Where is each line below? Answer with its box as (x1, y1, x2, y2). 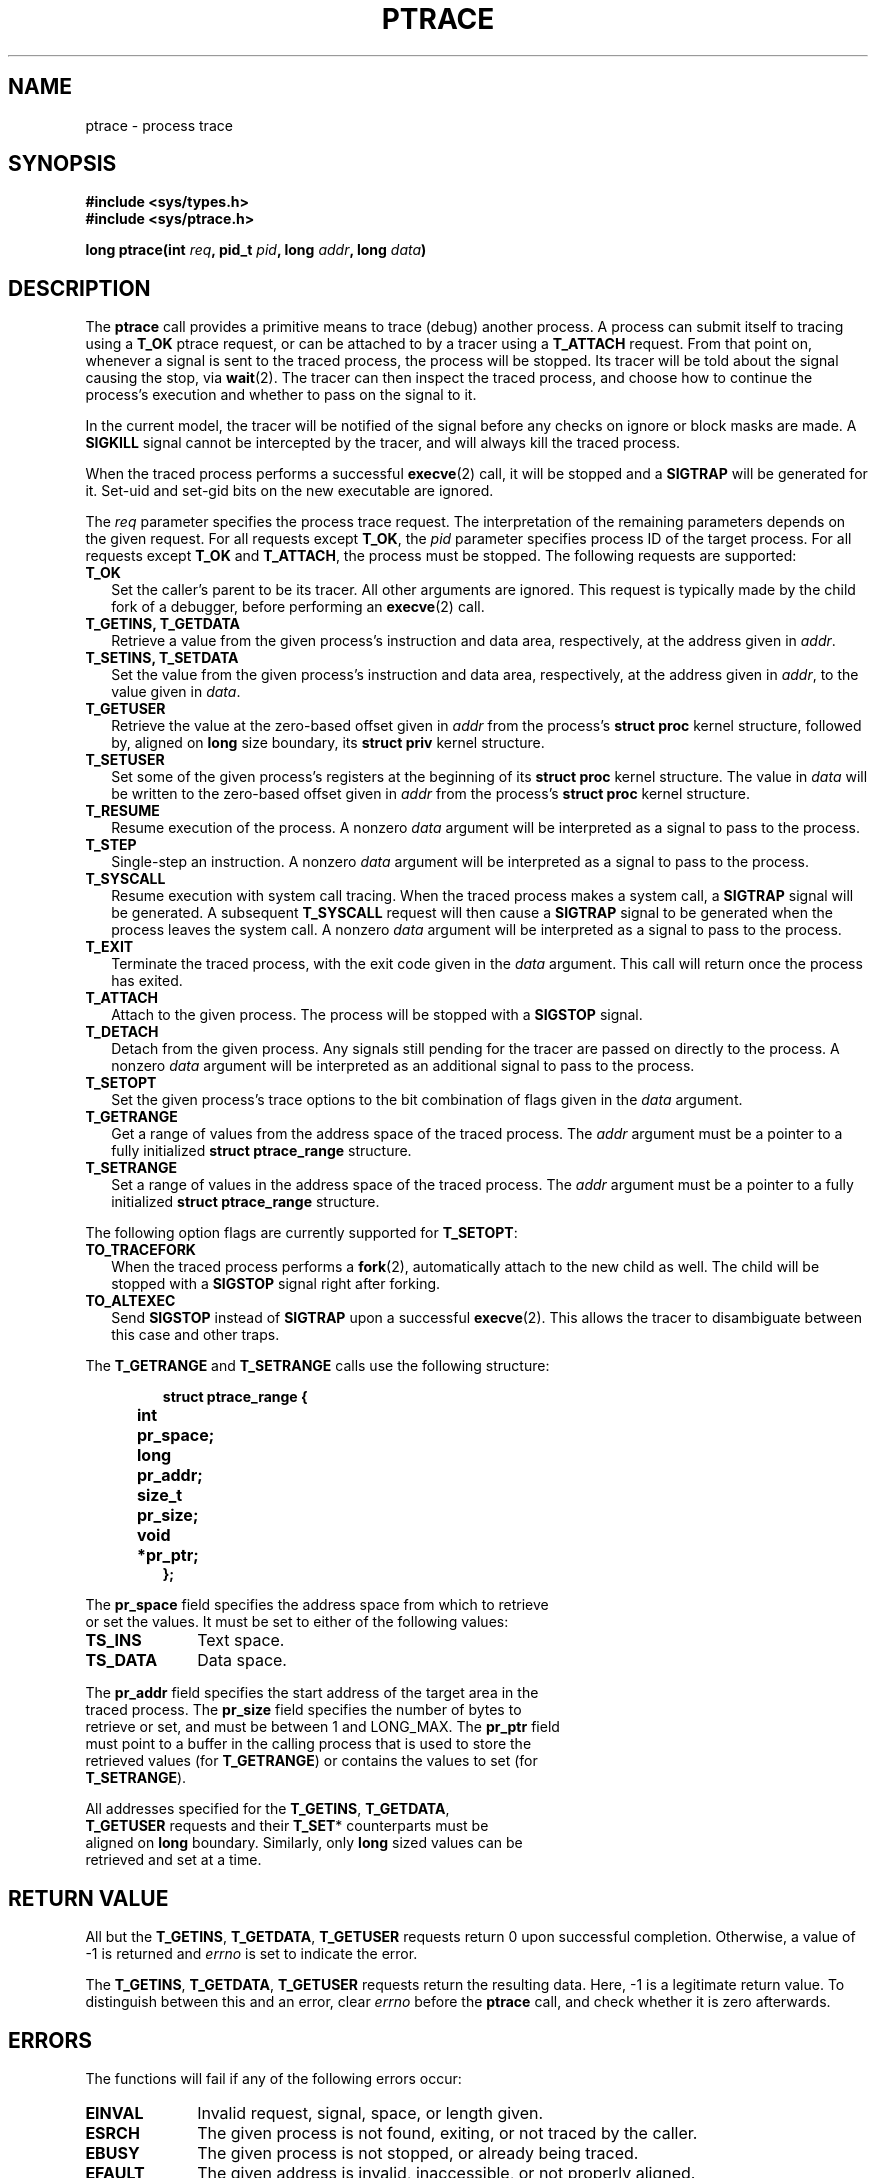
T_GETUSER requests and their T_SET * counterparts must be (85, 1817, 489, 1835)
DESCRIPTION (8, 275, 151, 301)
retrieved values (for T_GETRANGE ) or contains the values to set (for (85, 1752, 538, 1770)
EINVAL (85, 2102, 144, 2123)
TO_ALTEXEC (85, 1292, 176, 1310)
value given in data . (111, 683, 241, 701)
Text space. (197, 1630, 285, 1651)
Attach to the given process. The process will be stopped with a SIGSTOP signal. (111, 1006, 643, 1024)
